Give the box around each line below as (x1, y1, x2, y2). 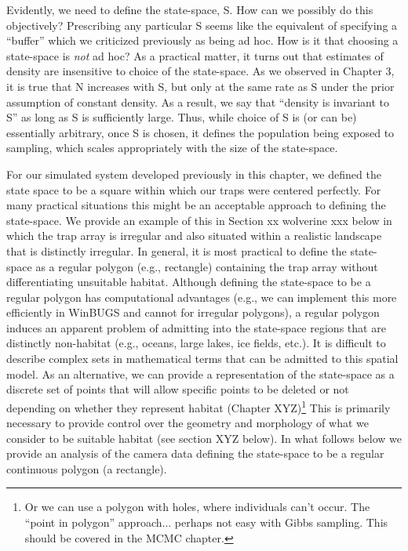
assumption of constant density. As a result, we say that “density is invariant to (6, 93, 390, 110)
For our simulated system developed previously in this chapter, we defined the (6, 165, 381, 182)
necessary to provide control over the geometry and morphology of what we (6, 415, 369, 431)
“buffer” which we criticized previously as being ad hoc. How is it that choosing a (6, 32, 399, 49)
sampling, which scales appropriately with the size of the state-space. (6, 140, 338, 156)
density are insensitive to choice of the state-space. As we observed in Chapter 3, (6, 63, 395, 79)
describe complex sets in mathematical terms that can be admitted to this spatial (6, 350, 399, 367)
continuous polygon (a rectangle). (6, 460, 167, 477)
